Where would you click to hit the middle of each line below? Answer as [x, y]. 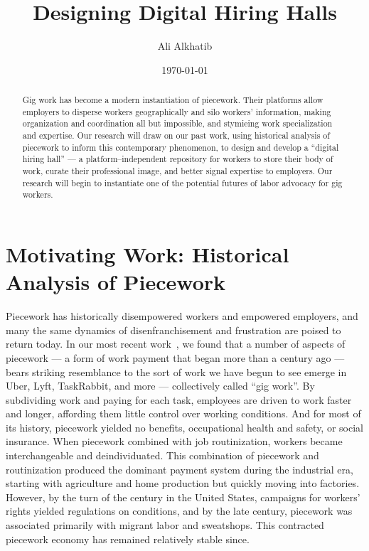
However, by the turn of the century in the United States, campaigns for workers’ [183, 497]
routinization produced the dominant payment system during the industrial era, [180, 469]
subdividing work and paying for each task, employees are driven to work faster [179, 399]
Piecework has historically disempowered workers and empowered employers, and [182, 316]
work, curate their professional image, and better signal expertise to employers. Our [177, 171]
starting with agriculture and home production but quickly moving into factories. [183, 483]
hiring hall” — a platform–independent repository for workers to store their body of [178, 159]
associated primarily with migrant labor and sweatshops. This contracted [165, 525]
